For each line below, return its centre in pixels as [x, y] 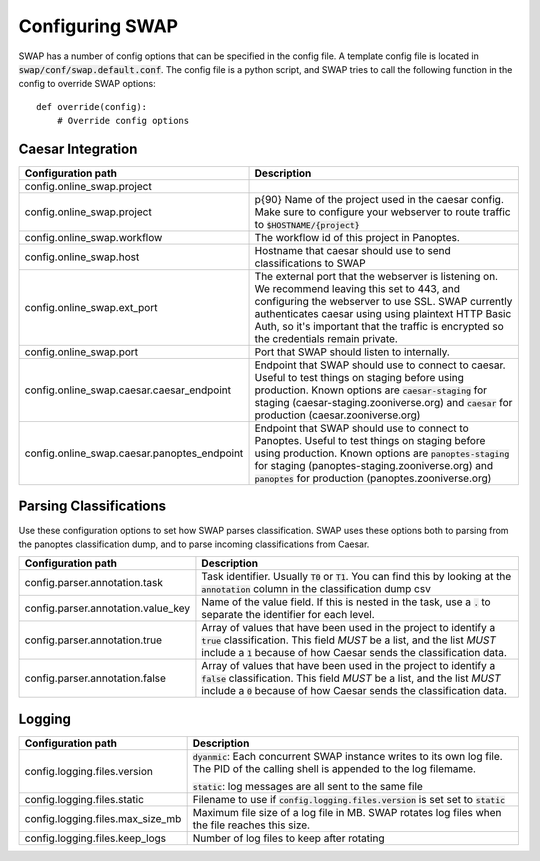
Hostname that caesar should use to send [353, 251]
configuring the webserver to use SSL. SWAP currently [383, 302]
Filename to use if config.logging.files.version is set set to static [349, 799]
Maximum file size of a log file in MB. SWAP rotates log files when [347, 812]
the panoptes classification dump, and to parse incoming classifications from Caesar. [194, 544]
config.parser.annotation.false [95, 678]
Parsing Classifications [92, 506]
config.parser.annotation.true [93, 640]
